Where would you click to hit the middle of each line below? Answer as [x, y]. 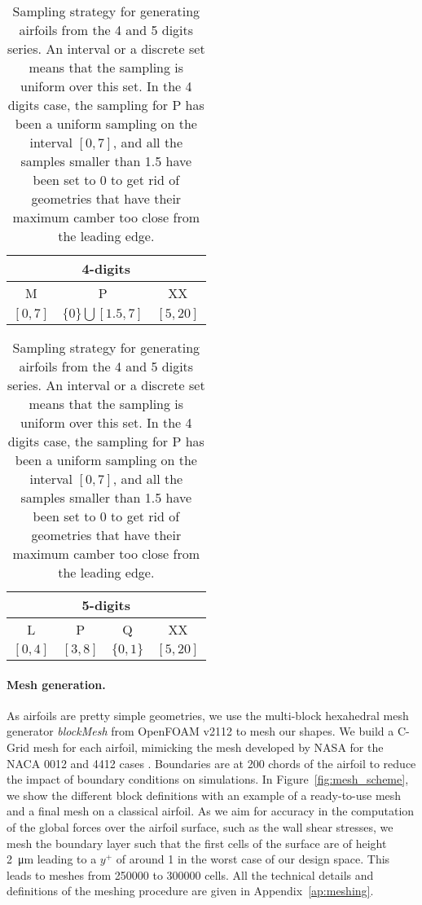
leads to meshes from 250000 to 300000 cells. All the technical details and [190, 874]
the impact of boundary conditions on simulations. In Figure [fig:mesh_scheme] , [208, 779]
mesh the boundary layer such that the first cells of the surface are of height [197, 843]
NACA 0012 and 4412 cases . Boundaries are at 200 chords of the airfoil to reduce [211, 763]
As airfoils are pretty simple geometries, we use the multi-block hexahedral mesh [208, 715]
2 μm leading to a [52, 859]
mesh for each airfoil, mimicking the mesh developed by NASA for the [208, 747]
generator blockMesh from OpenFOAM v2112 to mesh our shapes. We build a [200, 731]
